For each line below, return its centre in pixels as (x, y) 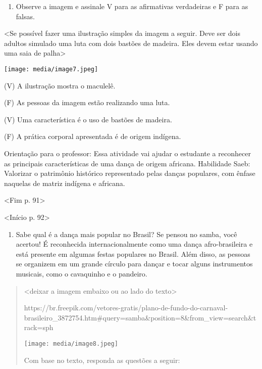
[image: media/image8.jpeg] (71, 343)
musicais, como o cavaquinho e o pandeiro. (82, 273)
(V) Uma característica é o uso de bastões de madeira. (88, 119)
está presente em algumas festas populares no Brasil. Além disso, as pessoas (133, 253)
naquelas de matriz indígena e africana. (65, 183)
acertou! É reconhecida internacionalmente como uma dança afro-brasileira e (134, 244)
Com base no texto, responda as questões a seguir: (102, 360)
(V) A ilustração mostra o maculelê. (60, 85)
